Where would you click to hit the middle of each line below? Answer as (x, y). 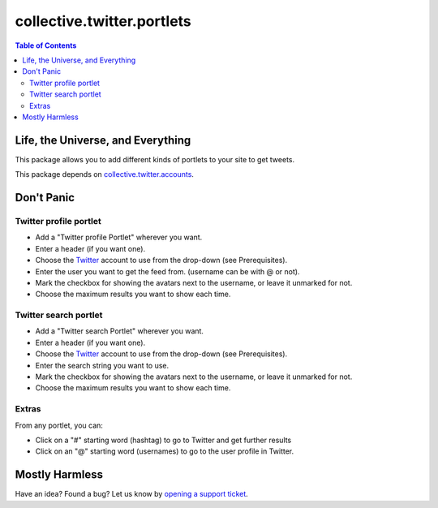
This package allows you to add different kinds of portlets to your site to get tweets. (155, 159)
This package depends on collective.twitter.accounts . (105, 174)
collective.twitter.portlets (103, 21)
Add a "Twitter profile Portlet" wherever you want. (119, 237)
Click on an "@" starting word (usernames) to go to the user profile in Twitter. (165, 451)
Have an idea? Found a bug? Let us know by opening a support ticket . (132, 494)
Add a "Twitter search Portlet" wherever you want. (120, 331)
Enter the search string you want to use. (102, 365)
